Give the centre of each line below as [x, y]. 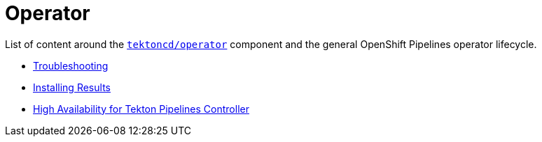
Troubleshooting [71, 65]
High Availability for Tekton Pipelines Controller [141, 109]
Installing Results [72, 87]
